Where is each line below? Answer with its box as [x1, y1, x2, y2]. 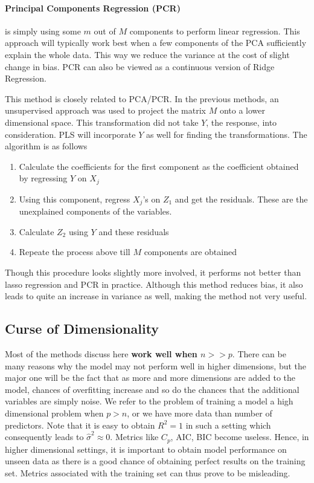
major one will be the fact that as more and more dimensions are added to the [5, 371, 296, 384]
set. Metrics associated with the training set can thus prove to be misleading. [5, 466, 290, 479]
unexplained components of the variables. [19, 205, 172, 218]
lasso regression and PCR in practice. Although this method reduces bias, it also [5, 277, 303, 290]
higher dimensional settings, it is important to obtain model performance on [5, 442, 287, 455]
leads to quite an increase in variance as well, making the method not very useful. [5, 290, 307, 302]
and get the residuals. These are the [175, 192, 308, 205]
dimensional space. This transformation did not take [5, 115, 199, 128]
